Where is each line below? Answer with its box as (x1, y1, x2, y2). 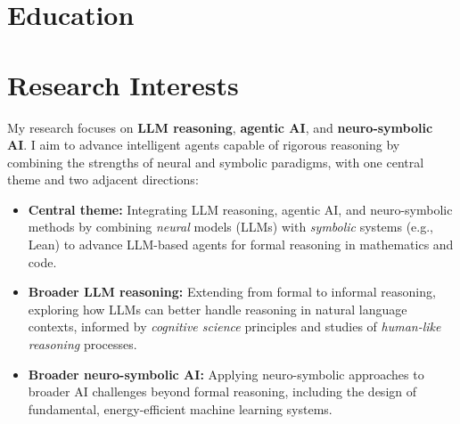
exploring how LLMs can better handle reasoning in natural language (28, 299, 407, 318)
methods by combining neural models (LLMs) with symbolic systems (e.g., (28, 217, 433, 236)
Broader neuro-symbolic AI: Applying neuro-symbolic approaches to (28, 364, 424, 383)
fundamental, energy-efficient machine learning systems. (28, 399, 333, 418)
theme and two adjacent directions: (7, 170, 199, 189)
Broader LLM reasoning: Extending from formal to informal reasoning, (28, 282, 436, 301)
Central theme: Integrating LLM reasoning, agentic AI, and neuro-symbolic (28, 200, 453, 218)
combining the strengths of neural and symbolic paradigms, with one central (7, 152, 424, 171)
